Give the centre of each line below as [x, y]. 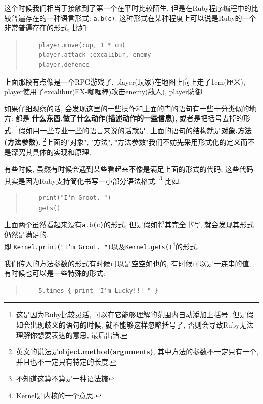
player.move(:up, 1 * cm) [82, 45]
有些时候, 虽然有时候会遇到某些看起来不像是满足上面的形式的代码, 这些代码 [129, 169]
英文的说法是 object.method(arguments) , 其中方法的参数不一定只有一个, [137, 352]
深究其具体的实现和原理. [51, 152]
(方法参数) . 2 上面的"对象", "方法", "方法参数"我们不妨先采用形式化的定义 [122, 141]
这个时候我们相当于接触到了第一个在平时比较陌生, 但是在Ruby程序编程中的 [128, 8]
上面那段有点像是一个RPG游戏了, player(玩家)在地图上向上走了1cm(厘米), [125, 81]
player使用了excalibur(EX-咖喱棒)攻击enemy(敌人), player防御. [104, 91]
